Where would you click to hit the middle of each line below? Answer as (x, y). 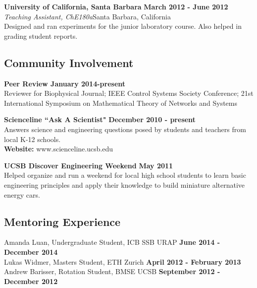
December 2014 (31, 252)
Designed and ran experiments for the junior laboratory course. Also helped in (123, 26)
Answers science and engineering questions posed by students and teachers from (125, 129)
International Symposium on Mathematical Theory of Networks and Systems (121, 103)
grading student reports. (41, 36)
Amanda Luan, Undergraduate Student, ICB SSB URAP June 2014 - (112, 242)
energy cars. (22, 194)
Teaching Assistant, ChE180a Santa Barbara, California (87, 16)
